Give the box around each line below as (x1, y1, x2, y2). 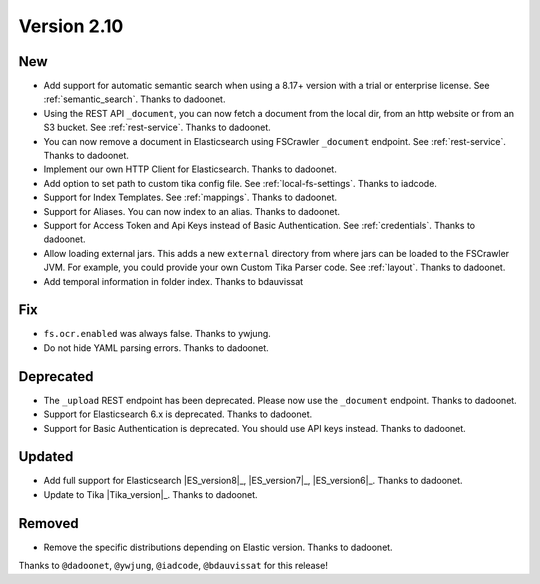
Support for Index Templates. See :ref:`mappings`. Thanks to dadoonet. (43, 191, 338, 204)
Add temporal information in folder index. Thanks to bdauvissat (43, 275, 304, 287)
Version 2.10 (18, 15, 124, 37)
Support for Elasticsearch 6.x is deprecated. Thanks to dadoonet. (43, 408, 313, 420)
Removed (18, 515, 79, 532)
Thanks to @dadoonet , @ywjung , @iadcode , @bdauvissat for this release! (18, 560, 329, 572)
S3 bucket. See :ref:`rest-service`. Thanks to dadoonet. (43, 121, 272, 134)
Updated (18, 448, 74, 465)
